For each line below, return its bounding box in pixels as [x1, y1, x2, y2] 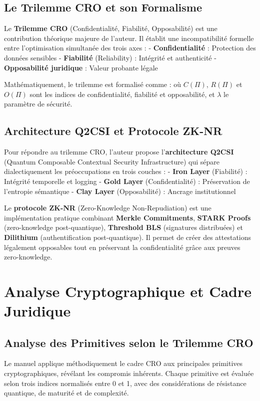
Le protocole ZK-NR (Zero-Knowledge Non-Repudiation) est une [4, 202, 211, 213]
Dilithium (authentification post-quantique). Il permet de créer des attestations [4, 231, 251, 242]
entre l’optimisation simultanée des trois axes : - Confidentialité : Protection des [4, 42, 256, 53]
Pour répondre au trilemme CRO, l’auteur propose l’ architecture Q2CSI [4, 146, 234, 157]
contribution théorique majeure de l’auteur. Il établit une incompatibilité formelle [4, 32, 254, 43]
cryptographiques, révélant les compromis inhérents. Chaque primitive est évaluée [4, 368, 254, 378]
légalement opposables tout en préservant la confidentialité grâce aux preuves [4, 241, 240, 252]
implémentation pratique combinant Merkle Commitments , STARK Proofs [4, 212, 251, 222]
